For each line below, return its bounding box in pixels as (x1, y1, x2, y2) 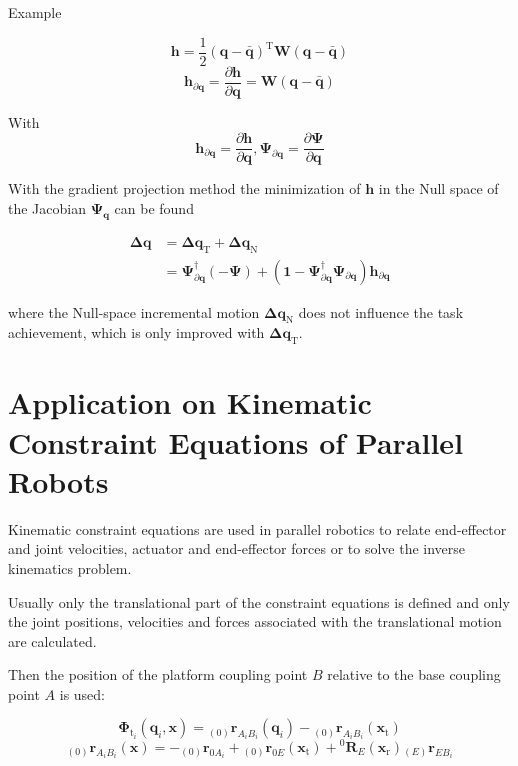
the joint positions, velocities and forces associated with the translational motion (8, 611, 502, 632)
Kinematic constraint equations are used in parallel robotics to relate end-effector (8, 518, 507, 539)
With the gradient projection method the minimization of (8, 178, 361, 199)
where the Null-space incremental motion (8, 301, 260, 322)
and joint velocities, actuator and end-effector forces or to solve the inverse (8, 538, 466, 559)
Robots (8, 460, 109, 501)
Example (8, 2, 62, 22)
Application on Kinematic (8, 382, 372, 423)
